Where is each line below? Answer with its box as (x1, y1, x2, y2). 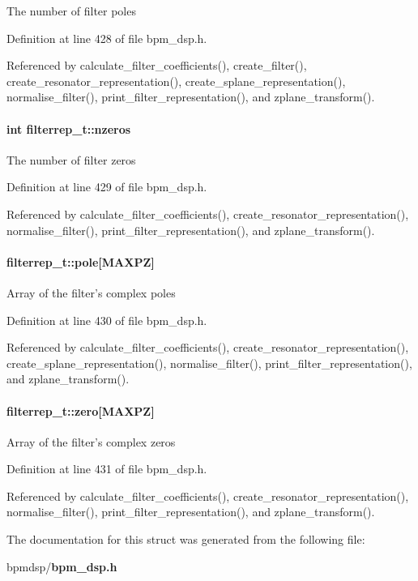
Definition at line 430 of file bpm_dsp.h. (6, 311, 207, 328)
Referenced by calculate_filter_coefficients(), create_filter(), (6, 57, 307, 74)
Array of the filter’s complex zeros (6, 433, 176, 450)
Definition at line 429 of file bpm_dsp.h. (6, 178, 207, 195)
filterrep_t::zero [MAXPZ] (6, 402, 155, 419)
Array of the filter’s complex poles (6, 284, 176, 301)
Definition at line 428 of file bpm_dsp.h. (6, 29, 207, 46)
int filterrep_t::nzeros (6, 120, 131, 137)
